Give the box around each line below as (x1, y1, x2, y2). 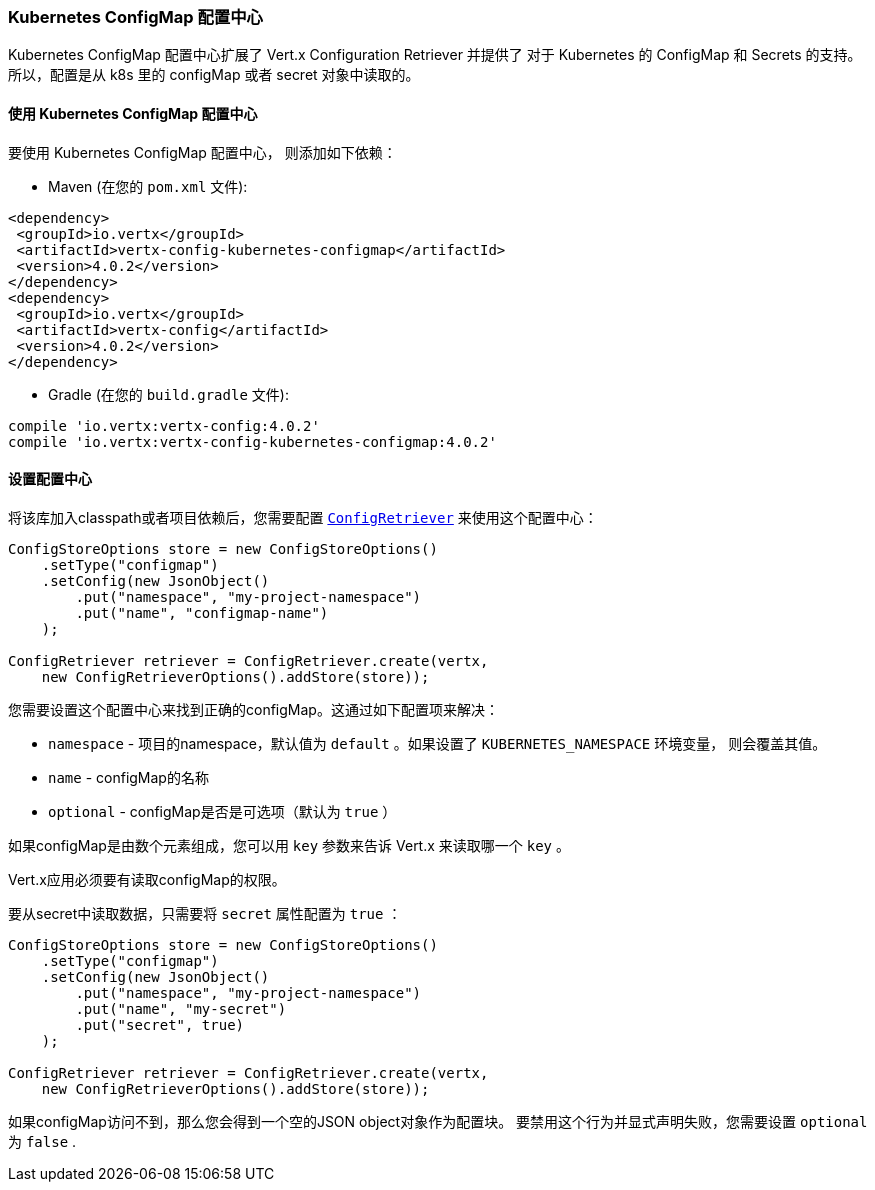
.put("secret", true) (75, 1016, 245, 1033)
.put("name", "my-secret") (75, 1000, 287, 1017)
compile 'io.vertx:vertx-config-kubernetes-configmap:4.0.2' (8, 433, 497, 450)
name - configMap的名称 (48, 768, 209, 786)
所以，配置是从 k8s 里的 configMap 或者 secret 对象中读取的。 (8, 66, 420, 84)
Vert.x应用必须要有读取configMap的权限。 (8, 870, 286, 888)
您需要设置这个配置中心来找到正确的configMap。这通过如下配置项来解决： (8, 700, 499, 718)
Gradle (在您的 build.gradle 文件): (48, 385, 289, 403)
